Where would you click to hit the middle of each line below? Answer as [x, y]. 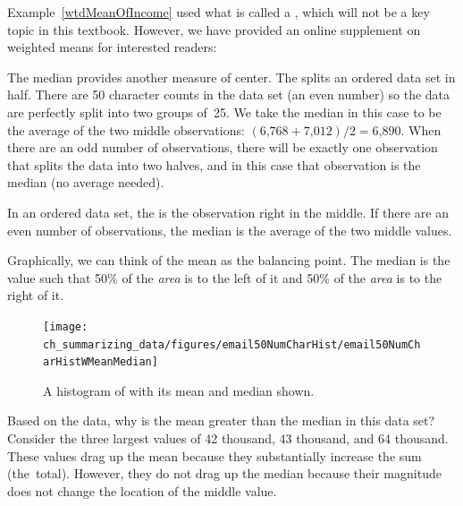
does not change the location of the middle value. [142, 490]
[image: [66, 326]
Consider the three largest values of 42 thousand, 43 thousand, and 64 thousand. [228, 438]
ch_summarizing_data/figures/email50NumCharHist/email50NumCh [232, 344]
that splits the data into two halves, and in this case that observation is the [214, 164]
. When [421, 129]
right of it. [36, 295]
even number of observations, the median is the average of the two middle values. [230, 230]
